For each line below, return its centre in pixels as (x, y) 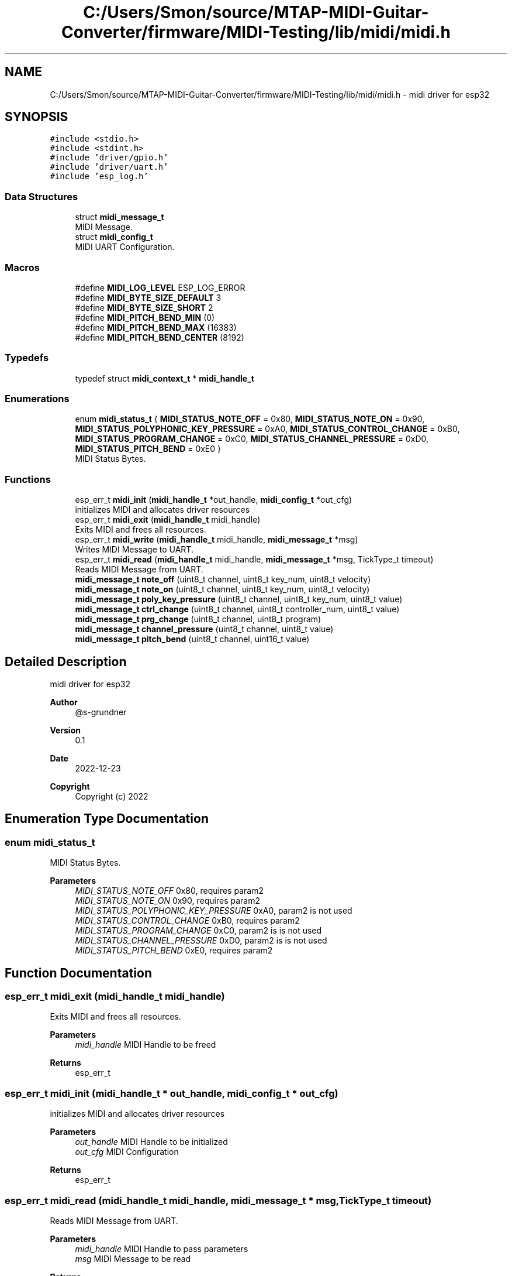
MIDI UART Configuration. (125, 247)
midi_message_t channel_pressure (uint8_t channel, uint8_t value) (204, 629)
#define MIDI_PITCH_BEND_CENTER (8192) (160, 337)
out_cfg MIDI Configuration (127, 1152)
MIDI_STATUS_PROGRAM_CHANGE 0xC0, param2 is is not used (198, 931)
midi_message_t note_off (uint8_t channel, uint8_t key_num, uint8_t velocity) (223, 579)
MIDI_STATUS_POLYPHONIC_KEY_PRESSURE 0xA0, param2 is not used (214, 911)
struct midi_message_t (120, 217)
